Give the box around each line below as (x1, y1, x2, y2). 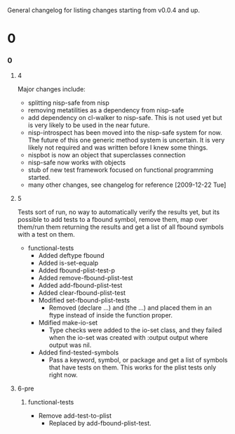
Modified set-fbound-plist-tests (38, 296, 130, 305)
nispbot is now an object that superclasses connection (27, 151, 186, 159)
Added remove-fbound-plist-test (38, 274, 133, 282)
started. (27, 173, 51, 182)
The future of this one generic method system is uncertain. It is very (27, 136, 225, 145)
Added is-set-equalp (38, 259, 99, 268)
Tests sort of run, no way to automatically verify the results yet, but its (17, 208, 220, 216)
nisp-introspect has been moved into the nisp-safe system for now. (27, 129, 222, 137)
